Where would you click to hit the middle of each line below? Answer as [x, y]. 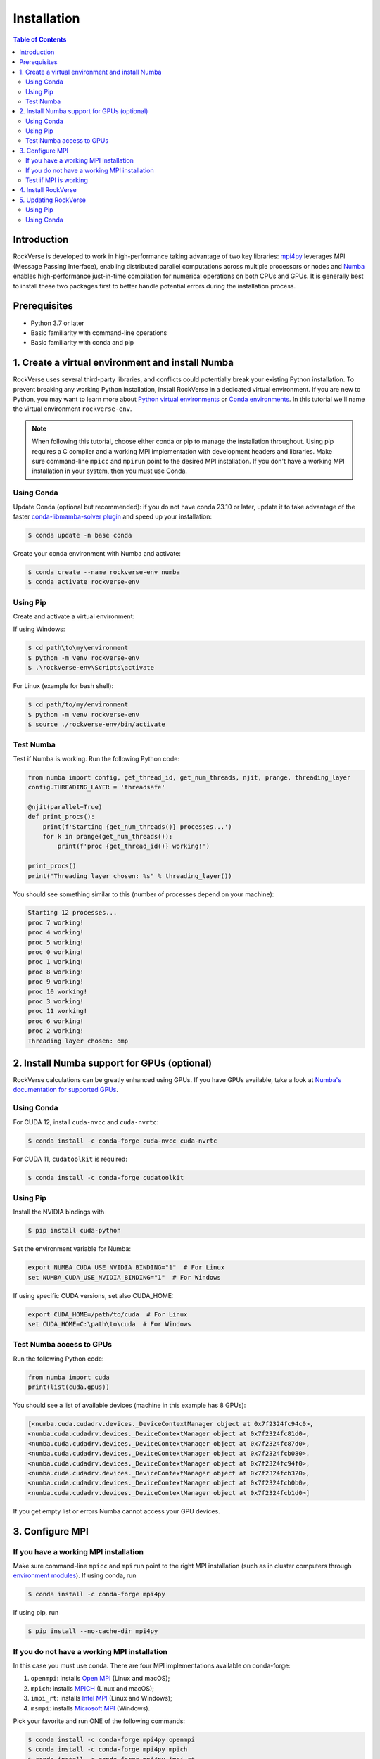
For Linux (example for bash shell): [63, 686]
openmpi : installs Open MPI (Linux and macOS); [100, 1679]
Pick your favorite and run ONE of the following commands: [99, 1721]
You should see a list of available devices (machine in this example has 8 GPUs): [129, 1405]
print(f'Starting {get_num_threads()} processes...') [137, 826]
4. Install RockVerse [48, 190]
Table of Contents [40, 39]
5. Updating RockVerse [52, 200]
